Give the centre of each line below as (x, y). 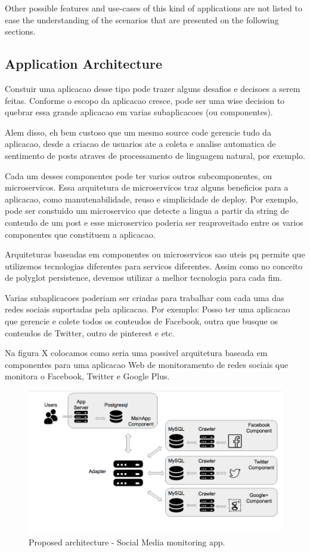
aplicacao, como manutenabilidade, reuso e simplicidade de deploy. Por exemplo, (151, 199)
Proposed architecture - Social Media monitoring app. (127, 542)
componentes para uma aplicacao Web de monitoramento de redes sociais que (147, 364)
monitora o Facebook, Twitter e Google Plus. (87, 376)
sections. (20, 31)
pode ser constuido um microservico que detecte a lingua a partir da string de (147, 211)
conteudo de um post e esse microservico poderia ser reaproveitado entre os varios (154, 222)
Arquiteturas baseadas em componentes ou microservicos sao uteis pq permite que (155, 254)
